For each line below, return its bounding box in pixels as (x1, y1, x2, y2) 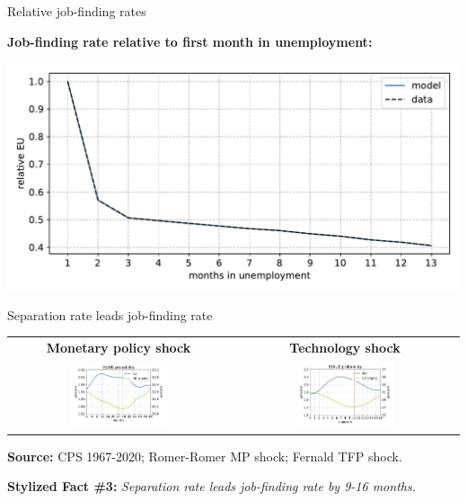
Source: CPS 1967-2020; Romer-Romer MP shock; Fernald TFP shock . (7, 446, 402, 465)
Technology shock (289, 338, 401, 357)
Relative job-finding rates (7, 2, 146, 20)
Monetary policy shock (46, 338, 191, 357)
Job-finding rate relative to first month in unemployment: (7, 31, 373, 50)
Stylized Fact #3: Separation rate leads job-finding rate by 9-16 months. (7, 477, 416, 496)
